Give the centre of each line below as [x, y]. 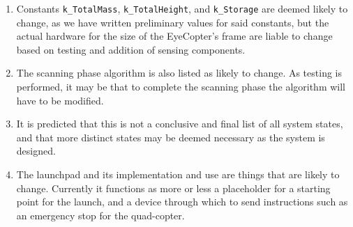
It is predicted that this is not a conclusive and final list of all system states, [180, 124]
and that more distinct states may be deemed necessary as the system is [171, 137]
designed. [36, 151]
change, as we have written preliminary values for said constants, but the [173, 22]
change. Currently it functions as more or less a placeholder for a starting [173, 188]
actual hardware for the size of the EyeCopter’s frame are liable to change [174, 36]
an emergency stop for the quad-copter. [100, 215]
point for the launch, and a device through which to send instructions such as [182, 202]
